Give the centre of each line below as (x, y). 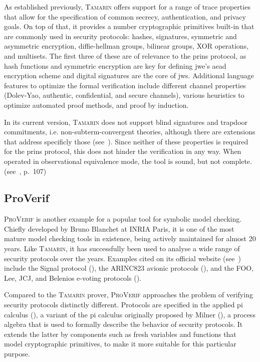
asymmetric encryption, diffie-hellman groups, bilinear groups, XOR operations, (126, 46)
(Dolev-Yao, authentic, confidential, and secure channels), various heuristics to (124, 95)
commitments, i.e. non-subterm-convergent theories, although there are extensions (130, 132)
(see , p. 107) (25, 171)
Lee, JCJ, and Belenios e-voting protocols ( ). (73, 278)
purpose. (17, 354)
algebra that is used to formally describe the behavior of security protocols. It (123, 324)
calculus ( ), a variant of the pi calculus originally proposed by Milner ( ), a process (130, 314)
